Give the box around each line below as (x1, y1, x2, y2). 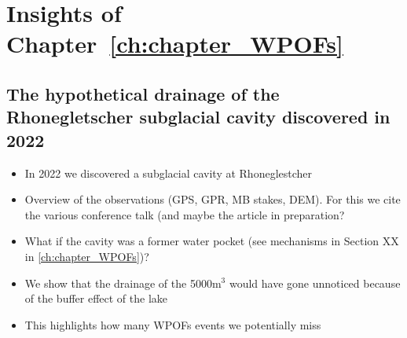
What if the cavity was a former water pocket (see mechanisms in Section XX (24, 233, 399, 249)
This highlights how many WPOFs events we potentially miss (24, 316, 321, 332)
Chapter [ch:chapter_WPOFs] (6, 28, 343, 60)
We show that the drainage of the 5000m (24, 274, 222, 291)
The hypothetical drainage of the (6, 81, 280, 105)
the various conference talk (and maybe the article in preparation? (24, 206, 345, 222)
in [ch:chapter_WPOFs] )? (24, 248, 149, 264)
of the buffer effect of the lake (24, 290, 168, 307)
